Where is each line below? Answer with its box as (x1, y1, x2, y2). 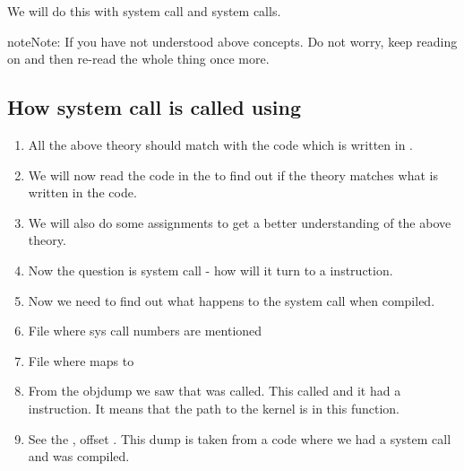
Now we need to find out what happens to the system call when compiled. (28, 291, 435, 310)
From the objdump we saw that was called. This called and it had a (28, 381, 401, 400)
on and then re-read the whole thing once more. (7, 49, 270, 68)
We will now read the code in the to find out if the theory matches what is (28, 165, 438, 184)
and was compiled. (28, 447, 130, 466)
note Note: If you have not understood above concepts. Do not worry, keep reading (7, 31, 458, 50)
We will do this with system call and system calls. (7, 2, 281, 20)
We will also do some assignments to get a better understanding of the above (28, 213, 451, 231)
